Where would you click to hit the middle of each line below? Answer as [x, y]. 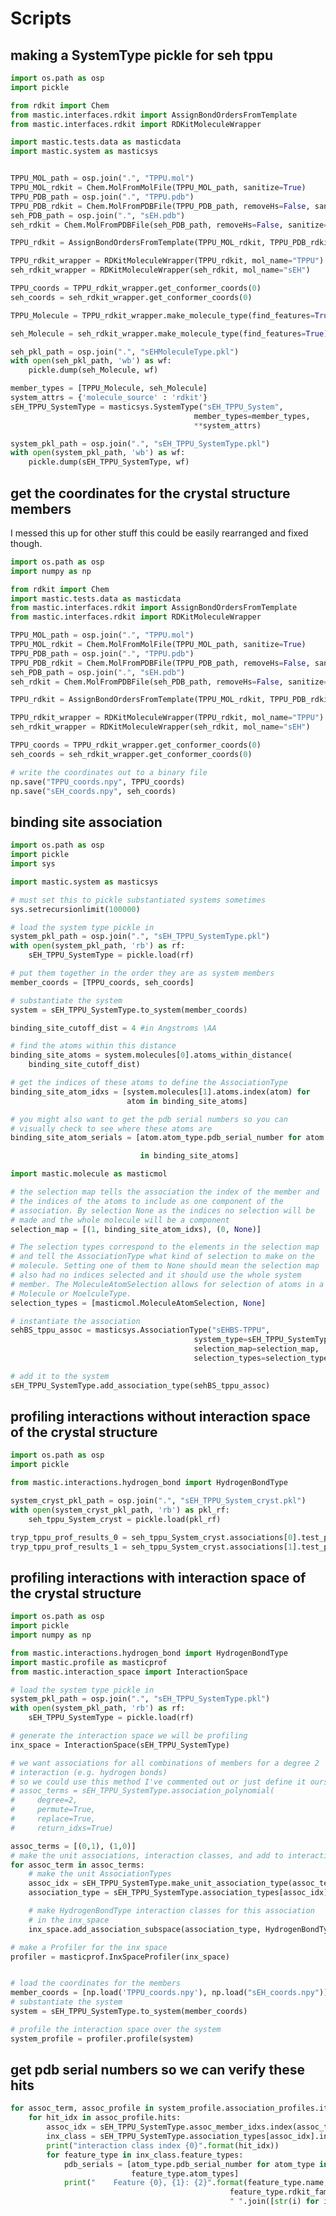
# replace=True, [53, 1819]
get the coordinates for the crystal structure [150, 493]
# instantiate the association [75, 1321]
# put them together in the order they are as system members [142, 973]
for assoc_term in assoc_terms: [77, 1865]
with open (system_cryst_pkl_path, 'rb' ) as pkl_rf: [120, 1510]
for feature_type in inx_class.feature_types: [145, 2155]
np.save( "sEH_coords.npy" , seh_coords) [93, 791]
